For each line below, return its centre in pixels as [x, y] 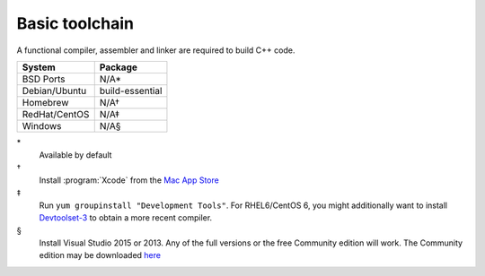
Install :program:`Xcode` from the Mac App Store [129, 180]
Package [119, 67]
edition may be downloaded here [100, 255]
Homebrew [45, 102]
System [39, 67]
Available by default [75, 155]
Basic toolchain [75, 23]
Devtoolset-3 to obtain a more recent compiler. [126, 218]
